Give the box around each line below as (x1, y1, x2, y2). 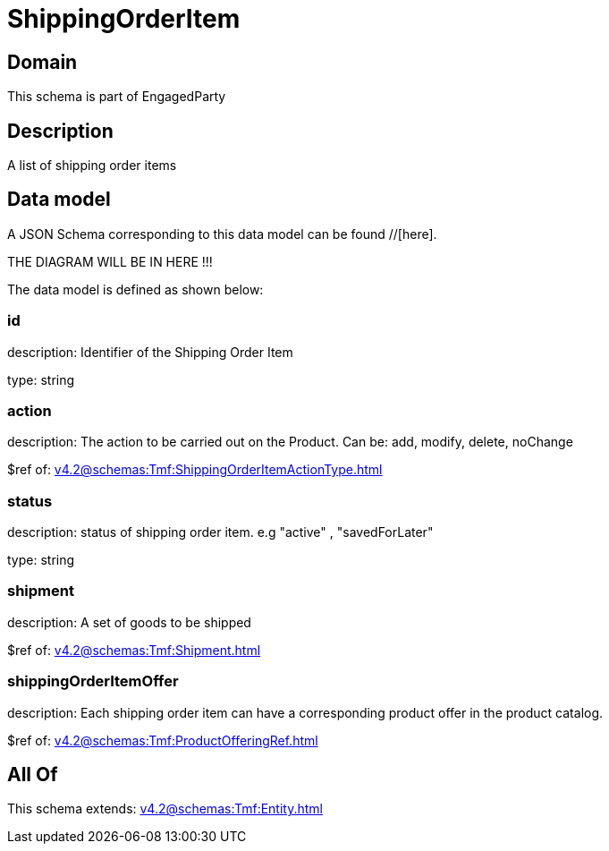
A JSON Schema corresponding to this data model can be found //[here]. (7, 226, 437, 242)
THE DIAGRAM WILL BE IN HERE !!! (7, 253, 213, 269)
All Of (7, 763, 58, 787)
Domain (7, 50, 78, 73)
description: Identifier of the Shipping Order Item (7, 344, 293, 360)
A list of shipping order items (7, 157, 177, 174)
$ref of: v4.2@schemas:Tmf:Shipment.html (7, 642, 261, 658)
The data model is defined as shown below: (7, 281, 264, 297)
